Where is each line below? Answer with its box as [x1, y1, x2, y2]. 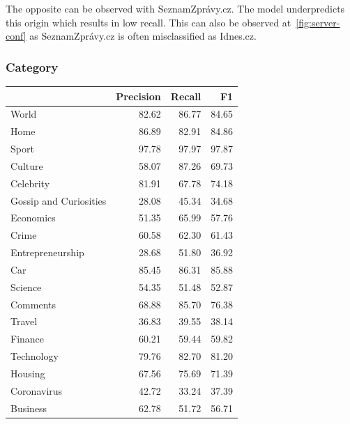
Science [10, 279, 42, 294]
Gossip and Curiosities [10, 193, 107, 207]
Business [10, 400, 47, 415]
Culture [10, 158, 43, 173]
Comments [10, 297, 56, 311]
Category [6, 58, 59, 75]
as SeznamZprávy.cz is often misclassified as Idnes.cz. [29, 29, 257, 43]
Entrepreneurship [10, 245, 84, 260]
